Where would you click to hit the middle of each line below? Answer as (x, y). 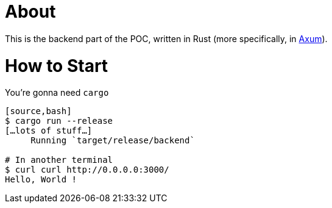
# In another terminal (59, 160)
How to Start (57, 66)
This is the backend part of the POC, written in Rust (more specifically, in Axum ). (166, 38)
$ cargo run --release (59, 121)
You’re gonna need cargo (57, 93)
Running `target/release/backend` (113, 141)
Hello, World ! (41, 180)
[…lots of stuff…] (49, 131)
